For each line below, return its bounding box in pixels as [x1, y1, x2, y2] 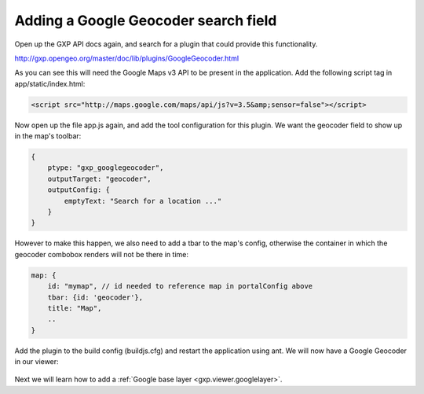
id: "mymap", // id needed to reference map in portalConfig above [47, 282, 313, 291]
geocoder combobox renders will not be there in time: [14, 249, 188, 259]
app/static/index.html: [14, 79, 86, 88]
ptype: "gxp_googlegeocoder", [47, 164, 164, 172]
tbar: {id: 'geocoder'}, [47, 293, 144, 302]
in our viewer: [14, 357, 59, 366]
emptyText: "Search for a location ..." [64, 197, 222, 205]
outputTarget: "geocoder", [47, 174, 152, 183]
